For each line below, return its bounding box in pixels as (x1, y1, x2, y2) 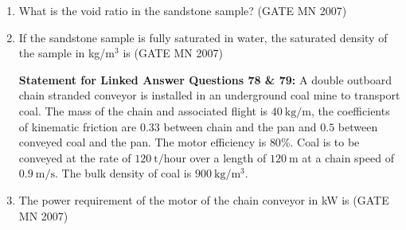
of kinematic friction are (18, 118, 137, 134)
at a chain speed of (302, 149, 394, 166)
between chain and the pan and (163, 118, 317, 134)
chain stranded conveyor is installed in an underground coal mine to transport (18, 87, 400, 103)
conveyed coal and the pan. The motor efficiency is (18, 134, 267, 150)
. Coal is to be (290, 134, 360, 150)
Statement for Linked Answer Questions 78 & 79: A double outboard (18, 71, 392, 88)
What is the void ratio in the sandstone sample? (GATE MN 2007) (18, 2, 347, 18)
